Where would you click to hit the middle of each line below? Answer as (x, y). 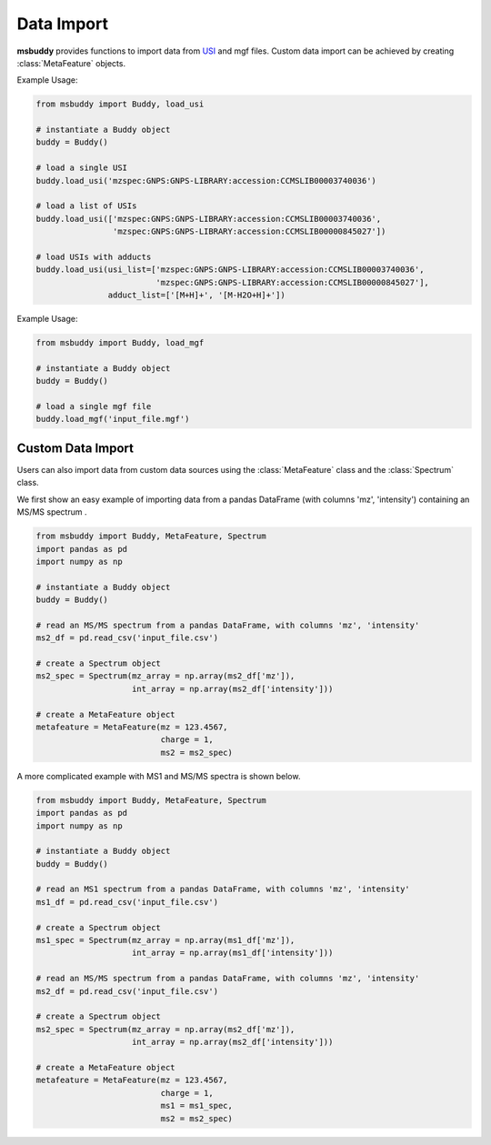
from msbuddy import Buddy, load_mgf (120, 343)
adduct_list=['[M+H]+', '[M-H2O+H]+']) (196, 295)
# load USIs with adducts (94, 257)
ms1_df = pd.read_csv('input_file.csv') (127, 902)
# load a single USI (81, 168)
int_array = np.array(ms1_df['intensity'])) (233, 953)
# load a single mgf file (94, 407)
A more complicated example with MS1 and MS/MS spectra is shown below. (159, 776)
